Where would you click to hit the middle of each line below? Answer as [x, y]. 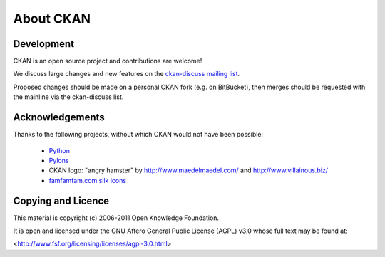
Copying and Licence [61, 200]
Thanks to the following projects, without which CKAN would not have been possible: [138, 135]
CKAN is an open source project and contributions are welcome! [108, 61]
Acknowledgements [59, 117]
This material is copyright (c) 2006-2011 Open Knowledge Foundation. [116, 218]
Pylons [59, 160]
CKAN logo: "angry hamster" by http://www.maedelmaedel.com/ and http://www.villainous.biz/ [188, 170]
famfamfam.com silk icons [88, 180]
